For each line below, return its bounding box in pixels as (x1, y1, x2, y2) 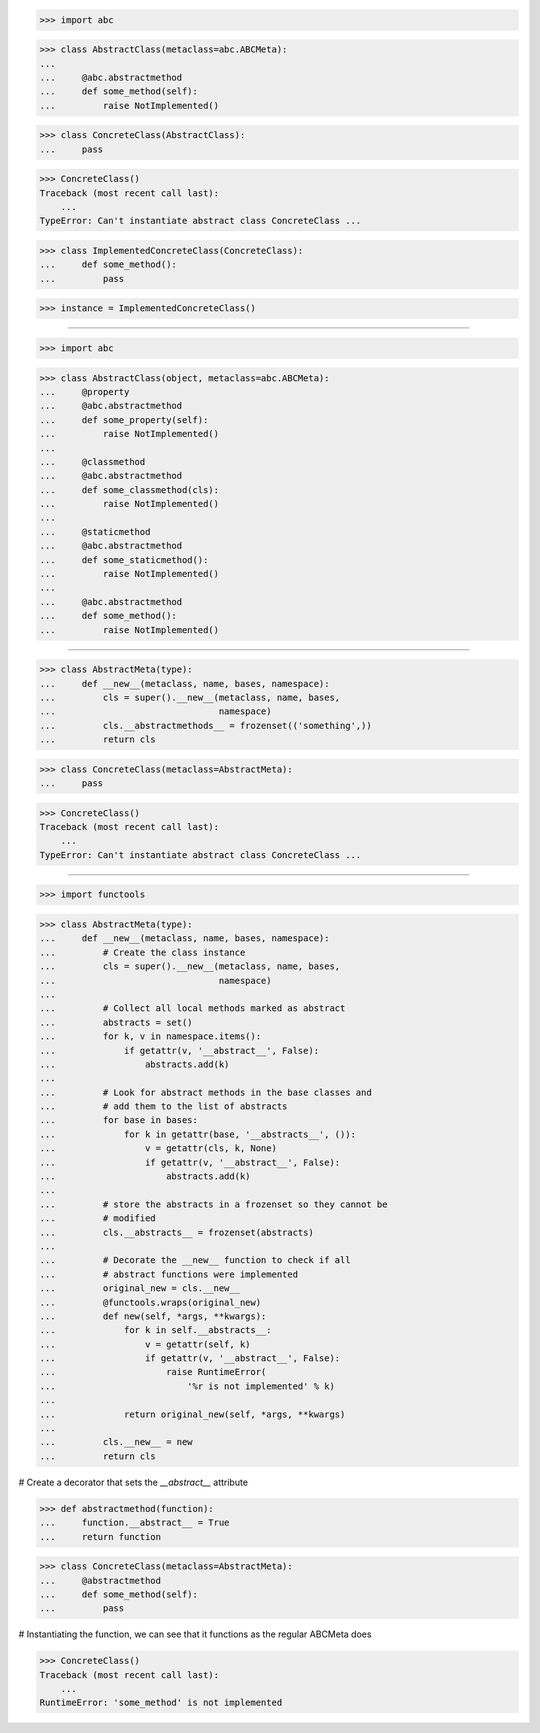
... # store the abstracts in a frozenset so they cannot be (39, 1198, 388, 1210)
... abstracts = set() (39, 1016, 194, 1028)
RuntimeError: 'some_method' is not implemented (39, 1697, 283, 1709)
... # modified (39, 1213, 157, 1224)
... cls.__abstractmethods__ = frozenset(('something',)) (39, 720, 372, 731)
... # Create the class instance (39, 946, 246, 958)
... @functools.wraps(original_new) (39, 1296, 262, 1308)
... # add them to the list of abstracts (39, 1101, 288, 1112)
